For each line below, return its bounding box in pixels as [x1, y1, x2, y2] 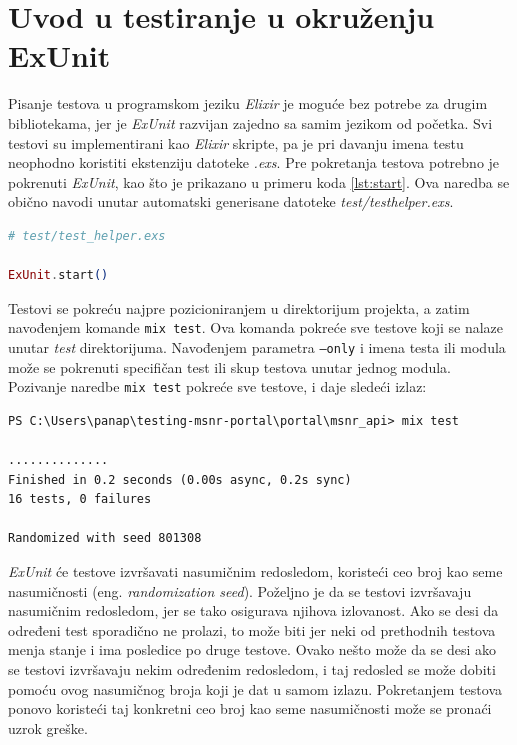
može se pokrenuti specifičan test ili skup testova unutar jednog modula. [8, 356, 452, 377]
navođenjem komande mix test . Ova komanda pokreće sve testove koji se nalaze [8, 317, 503, 338]
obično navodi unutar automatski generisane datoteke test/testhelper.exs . [8, 191, 454, 212]
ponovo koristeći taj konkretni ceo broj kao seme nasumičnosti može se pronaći [8, 698, 492, 719]
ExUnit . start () [8, 268, 109, 283]
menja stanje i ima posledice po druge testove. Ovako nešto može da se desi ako [8, 639, 497, 660]
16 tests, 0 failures [8, 492, 152, 507]
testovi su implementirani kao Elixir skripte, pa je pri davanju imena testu [8, 132, 464, 153]
